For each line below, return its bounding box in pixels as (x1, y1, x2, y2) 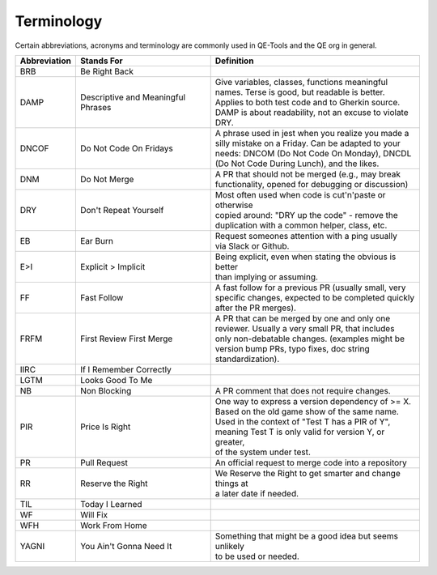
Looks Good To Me (79, 374, 153, 385)
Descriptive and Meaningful (79, 92, 186, 103)
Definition (214, 55, 254, 66)
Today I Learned (79, 498, 142, 509)
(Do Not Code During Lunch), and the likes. (214, 158, 380, 169)
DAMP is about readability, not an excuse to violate (214, 106, 409, 117)
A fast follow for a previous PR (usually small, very (214, 282, 406, 293)
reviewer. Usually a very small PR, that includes (214, 322, 395, 334)
